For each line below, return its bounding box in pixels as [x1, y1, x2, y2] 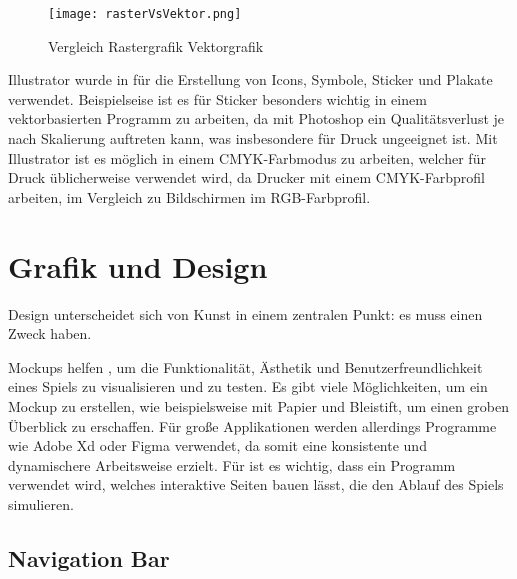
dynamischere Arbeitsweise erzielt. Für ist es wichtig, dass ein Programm [8, 454, 456, 475]
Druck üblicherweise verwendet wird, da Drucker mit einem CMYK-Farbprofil [8, 167, 485, 188]
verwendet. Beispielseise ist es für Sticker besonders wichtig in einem [8, 88, 427, 109]
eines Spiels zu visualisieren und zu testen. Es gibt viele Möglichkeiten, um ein [8, 376, 488, 397]
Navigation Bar [8, 542, 170, 573]
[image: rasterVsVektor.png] [48, 7, 242, 21]
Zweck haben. [8, 323, 92, 344]
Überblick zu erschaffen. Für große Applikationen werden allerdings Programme [8, 415, 497, 436]
